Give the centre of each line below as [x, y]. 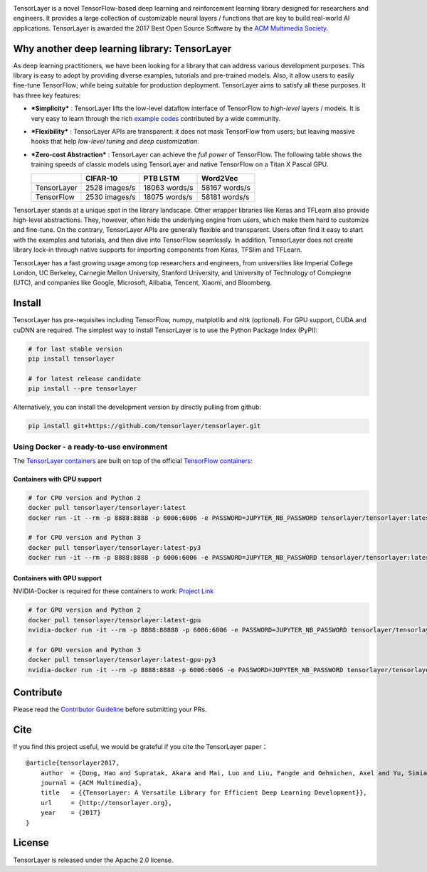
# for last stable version [75, 349]
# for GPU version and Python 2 [85, 610]
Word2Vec [220, 178]
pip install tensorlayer [72, 359]
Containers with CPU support [58, 479]
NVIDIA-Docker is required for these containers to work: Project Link [114, 591]
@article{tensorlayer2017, [73, 763]
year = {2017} [70, 813]
